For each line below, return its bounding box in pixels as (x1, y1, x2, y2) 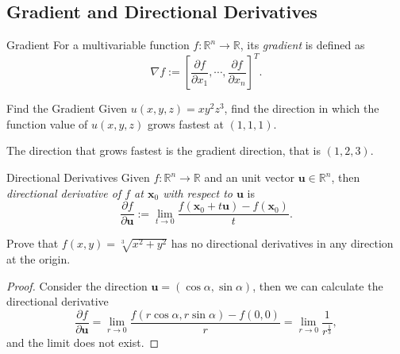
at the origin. (6, 251, 71, 267)
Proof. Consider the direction (6, 277, 148, 294)
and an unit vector (204, 169, 295, 186)
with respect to (163, 184, 233, 201)
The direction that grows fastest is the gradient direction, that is (6, 142, 321, 159)
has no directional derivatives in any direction (171, 235, 394, 252)
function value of (6, 115, 88, 132)
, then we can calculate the (252, 277, 383, 294)
